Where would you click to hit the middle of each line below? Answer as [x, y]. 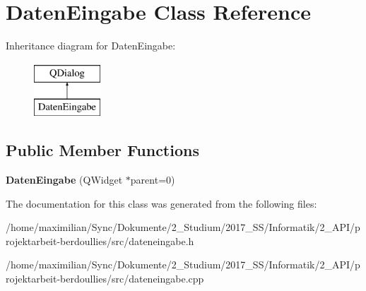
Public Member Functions [102, 150]
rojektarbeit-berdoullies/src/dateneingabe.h [100, 240]
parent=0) [153, 180]
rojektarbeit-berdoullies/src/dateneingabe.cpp [105, 279]
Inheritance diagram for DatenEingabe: [91, 46]
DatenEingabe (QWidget [64, 180]
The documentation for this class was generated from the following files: [161, 203]
